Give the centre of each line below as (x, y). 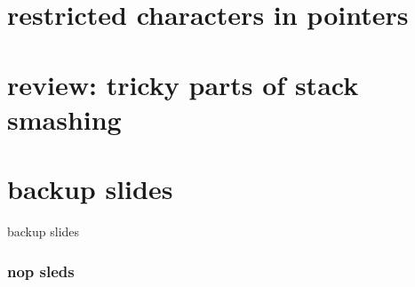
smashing (64, 119)
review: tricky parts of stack (183, 84)
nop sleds (41, 271)
